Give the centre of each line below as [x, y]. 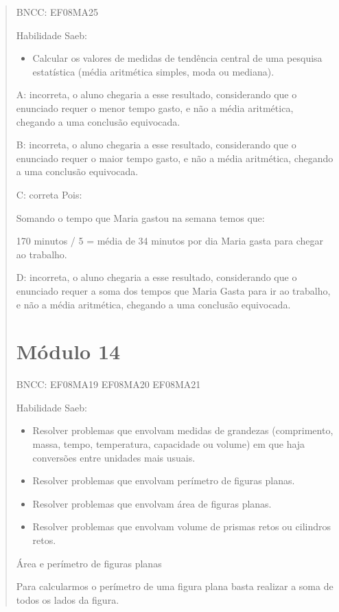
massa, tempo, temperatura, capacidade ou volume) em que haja [169, 444]
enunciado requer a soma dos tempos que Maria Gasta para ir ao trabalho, [173, 290]
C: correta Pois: [49, 194]
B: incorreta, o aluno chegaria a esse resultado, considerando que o [156, 145]
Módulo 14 [68, 351]
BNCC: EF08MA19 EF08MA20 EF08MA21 [108, 384]
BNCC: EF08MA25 [57, 12]
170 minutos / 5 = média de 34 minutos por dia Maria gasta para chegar [169, 241]
